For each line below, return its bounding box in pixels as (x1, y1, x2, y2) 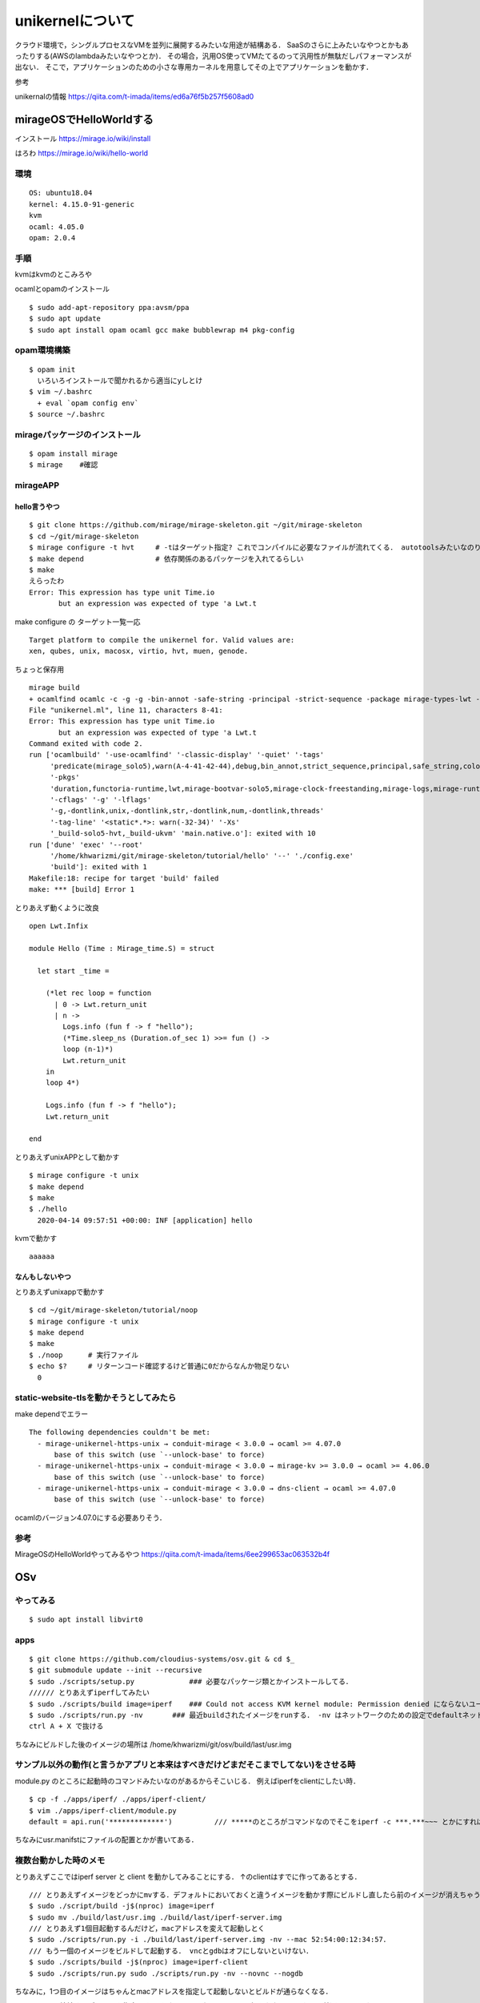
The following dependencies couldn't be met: (29, 1428, 211, 1437)
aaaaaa (29, 1252, 55, 1261)
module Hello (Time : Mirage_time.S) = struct (29, 944, 215, 953)
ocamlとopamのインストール (14, 284, 110, 294)
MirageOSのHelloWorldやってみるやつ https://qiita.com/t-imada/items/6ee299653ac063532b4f (14, 1550, 330, 1559)
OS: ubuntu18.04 (29, 188, 93, 198)
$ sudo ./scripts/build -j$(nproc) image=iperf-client (29, 1957, 249, 1967)
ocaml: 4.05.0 (29, 222, 84, 232)
